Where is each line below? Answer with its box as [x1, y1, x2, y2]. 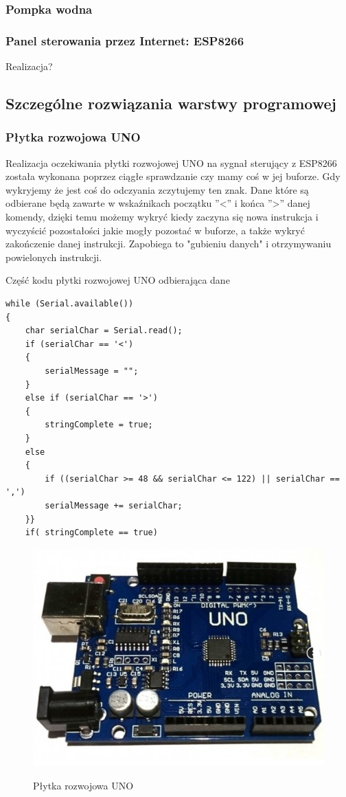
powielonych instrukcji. [5, 249, 102, 264]
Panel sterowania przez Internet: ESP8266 [5, 32, 244, 49]
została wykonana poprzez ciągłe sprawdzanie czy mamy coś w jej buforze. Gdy [5, 169, 341, 183]
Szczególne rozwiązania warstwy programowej [5, 93, 336, 114]
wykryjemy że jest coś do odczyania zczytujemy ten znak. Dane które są [5, 182, 309, 197]
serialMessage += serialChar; [45, 500, 183, 510]
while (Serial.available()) [5, 299, 134, 308]
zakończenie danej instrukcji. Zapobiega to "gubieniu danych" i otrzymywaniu [5, 236, 332, 251]
